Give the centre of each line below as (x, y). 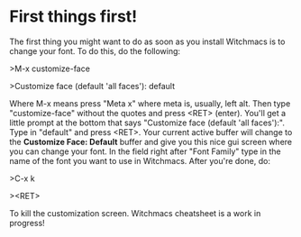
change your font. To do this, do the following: (95, 50)
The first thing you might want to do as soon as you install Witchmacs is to (147, 41)
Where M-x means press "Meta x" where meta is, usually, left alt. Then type (150, 103)
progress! (27, 223)
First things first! (73, 17)
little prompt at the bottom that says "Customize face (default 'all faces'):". (147, 123)
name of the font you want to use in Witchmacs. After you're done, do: (140, 160)
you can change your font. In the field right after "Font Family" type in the (145, 151)
